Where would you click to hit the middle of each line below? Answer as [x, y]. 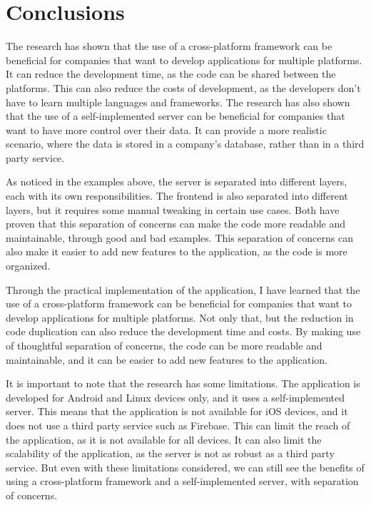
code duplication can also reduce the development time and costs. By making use [183, 331]
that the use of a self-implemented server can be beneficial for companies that [176, 116]
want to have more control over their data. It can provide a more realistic [166, 129]
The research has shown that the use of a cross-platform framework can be [169, 46]
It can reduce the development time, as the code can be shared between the [171, 74]
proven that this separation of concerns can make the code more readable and [176, 224]
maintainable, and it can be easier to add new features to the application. [167, 359]
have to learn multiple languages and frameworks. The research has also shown [178, 102]
